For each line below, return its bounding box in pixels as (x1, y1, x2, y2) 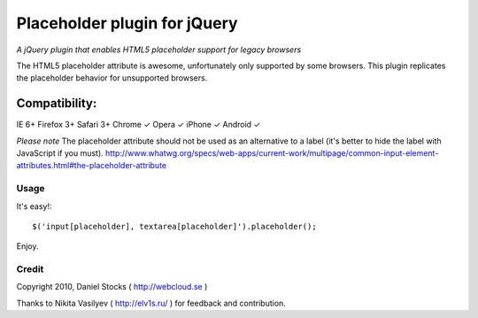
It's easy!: (16, 200, 52, 212)
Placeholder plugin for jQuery (16, 13, 238, 33)
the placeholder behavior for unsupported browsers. (16, 73, 208, 83)
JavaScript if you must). (16, 148, 104, 159)
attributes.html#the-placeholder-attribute (16, 160, 167, 171)
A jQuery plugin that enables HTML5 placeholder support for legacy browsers (16, 44, 302, 55)
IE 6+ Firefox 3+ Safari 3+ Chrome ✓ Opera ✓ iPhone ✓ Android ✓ (16, 120, 261, 130)
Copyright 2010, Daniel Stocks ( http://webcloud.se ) (16, 282, 208, 292)
